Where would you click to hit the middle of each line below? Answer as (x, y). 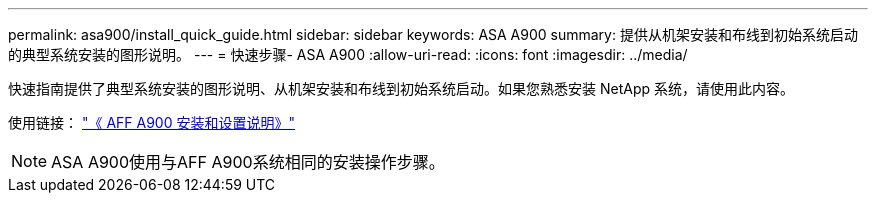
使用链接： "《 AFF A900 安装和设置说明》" (151, 122)
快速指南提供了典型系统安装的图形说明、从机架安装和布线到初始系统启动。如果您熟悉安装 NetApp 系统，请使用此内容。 (401, 88)
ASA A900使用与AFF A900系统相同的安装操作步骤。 (248, 162)
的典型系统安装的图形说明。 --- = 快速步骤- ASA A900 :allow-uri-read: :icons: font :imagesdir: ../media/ (348, 54)
